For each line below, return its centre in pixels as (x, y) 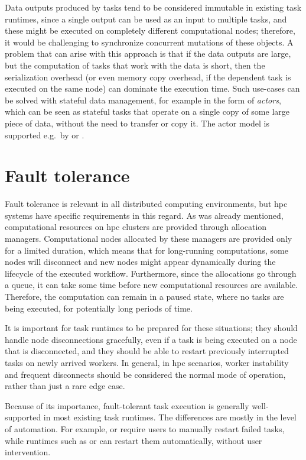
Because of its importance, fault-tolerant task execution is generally (127, 405)
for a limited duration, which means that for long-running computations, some (147, 250)
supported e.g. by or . (45, 135)
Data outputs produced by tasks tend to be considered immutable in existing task (153, 7)
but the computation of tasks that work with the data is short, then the (135, 65)
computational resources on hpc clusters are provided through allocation (136, 227)
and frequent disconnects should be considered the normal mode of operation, (145, 374)
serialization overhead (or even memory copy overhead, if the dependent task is (148, 77)
